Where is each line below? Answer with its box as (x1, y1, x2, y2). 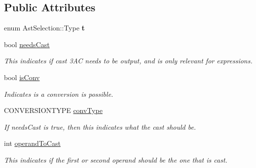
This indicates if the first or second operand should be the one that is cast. (4, 154, 227, 165)
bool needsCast (4, 39, 50, 49)
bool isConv (4, 72, 40, 82)
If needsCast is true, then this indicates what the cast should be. (4, 121, 196, 132)
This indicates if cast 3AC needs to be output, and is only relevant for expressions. (4, 56, 253, 66)
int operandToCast (4, 138, 61, 148)
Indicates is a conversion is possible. (4, 88, 113, 99)
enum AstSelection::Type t (4, 23, 85, 33)
